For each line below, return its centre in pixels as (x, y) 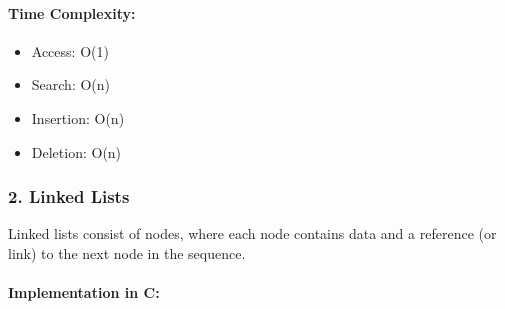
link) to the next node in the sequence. (127, 252)
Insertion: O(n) (78, 117)
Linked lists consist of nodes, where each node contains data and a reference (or (252, 233)
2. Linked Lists (69, 196)
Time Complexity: (72, 12)
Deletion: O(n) (76, 151)
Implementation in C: (84, 292)
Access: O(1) (70, 50)
